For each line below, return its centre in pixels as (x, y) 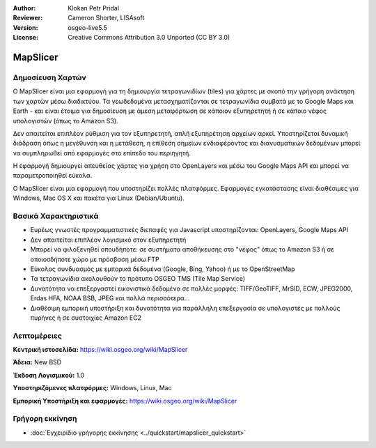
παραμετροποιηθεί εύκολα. (53, 176)
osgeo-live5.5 (87, 27)
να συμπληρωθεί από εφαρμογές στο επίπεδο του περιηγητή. (102, 153)
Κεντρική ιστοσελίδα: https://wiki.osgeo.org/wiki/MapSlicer (100, 350)
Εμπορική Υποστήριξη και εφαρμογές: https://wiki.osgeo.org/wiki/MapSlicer (125, 401)
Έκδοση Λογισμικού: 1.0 (49, 375)
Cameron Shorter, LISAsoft (106, 18)
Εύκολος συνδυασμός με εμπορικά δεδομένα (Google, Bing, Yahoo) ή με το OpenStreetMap (163, 269)
